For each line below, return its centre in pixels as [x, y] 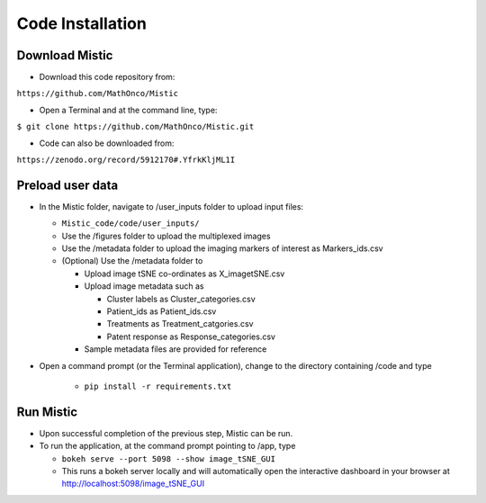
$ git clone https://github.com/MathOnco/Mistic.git [135, 127]
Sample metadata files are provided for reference [175, 349]
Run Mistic [47, 412]
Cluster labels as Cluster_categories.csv [181, 299]
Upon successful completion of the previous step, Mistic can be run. [166, 433]
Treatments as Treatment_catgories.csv [180, 324]
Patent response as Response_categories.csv [191, 337]
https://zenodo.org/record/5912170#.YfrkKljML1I [126, 160]
